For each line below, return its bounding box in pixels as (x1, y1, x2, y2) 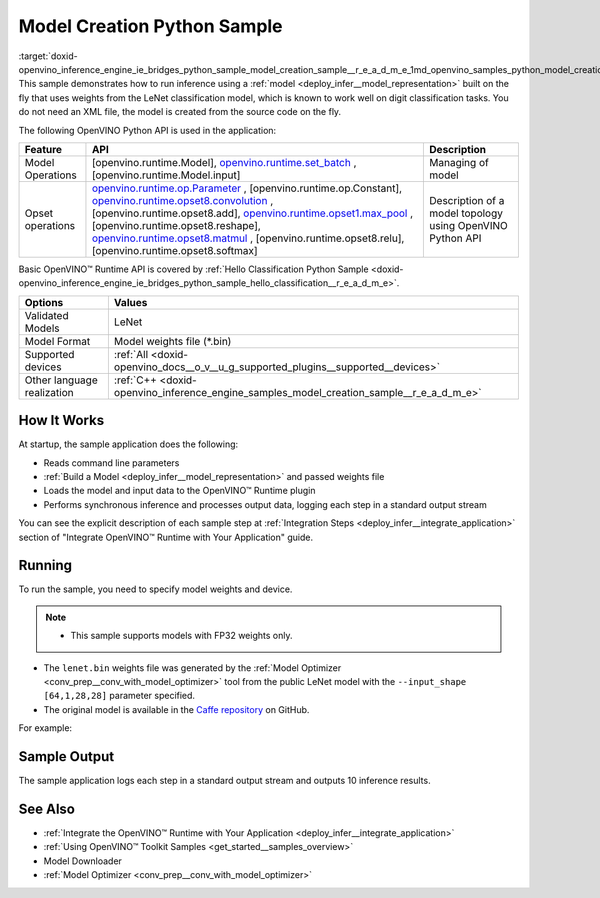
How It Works (18, 412, 105, 429)
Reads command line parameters (43, 456, 180, 469)
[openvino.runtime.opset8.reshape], (91, 218, 262, 232)
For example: (18, 722, 73, 734)
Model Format (24, 334, 91, 348)
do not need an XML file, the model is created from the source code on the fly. (18, 106, 342, 118)
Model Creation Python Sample (18, 15, 284, 37)
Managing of (429, 155, 489, 169)
